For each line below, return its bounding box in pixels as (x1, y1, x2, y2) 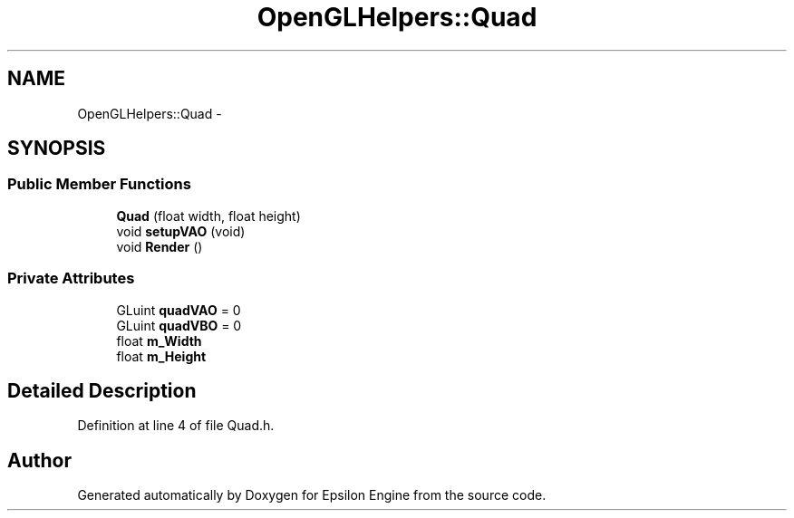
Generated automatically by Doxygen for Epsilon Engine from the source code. (77, 487, 547, 504)
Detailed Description (7, 379, 197, 402)
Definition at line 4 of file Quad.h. (77, 417, 275, 434)
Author (7, 448, 72, 472)
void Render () (116, 238, 203, 254)
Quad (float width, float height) (116, 207, 301, 224)
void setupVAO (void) (116, 223, 246, 239)
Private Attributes (7, 269, 135, 288)
